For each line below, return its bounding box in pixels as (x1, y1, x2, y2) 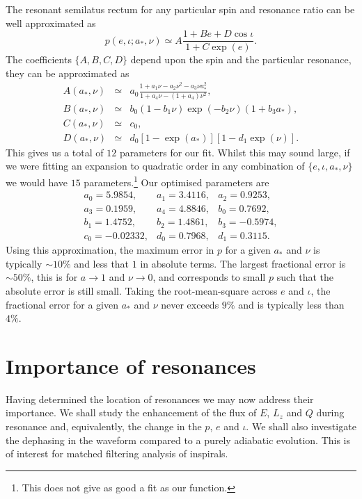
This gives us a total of (6, 145, 104, 159)
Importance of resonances (6, 351, 256, 379)
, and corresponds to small (152, 270, 266, 284)
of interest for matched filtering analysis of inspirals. (6, 446, 228, 461)
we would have (6, 174, 68, 189)
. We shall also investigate (246, 419, 356, 433)
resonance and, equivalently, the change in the (6, 419, 202, 433)
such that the (276, 270, 334, 284)
